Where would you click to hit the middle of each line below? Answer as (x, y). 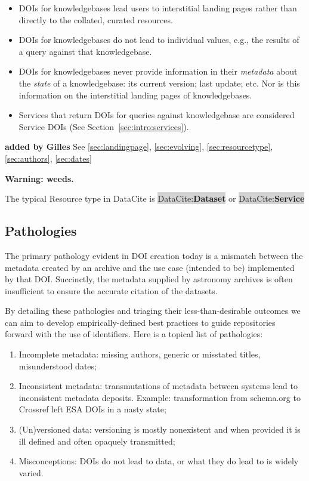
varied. (31, 472)
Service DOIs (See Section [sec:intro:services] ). (104, 126)
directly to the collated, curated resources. (96, 19)
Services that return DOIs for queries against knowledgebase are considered (157, 115)
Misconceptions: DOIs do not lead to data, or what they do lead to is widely (159, 461)
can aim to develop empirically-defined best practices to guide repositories (140, 322)
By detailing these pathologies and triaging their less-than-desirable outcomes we (153, 311)
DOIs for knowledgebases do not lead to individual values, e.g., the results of (159, 40)
